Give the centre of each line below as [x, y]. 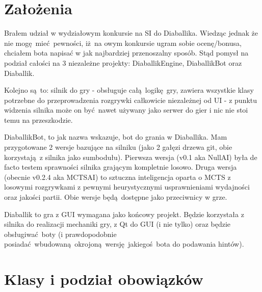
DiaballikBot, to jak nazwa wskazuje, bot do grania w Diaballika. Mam [116, 137]
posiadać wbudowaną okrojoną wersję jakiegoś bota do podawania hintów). [124, 244]
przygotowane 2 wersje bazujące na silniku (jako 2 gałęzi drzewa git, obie [118, 147]
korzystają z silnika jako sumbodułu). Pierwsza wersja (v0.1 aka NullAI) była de [131, 157]
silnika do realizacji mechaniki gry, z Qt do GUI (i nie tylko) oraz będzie [117, 224]
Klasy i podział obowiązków [104, 279]
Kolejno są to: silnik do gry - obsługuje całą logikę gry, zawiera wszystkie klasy [129, 90]
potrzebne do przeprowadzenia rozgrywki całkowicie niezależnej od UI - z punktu [131, 100]
